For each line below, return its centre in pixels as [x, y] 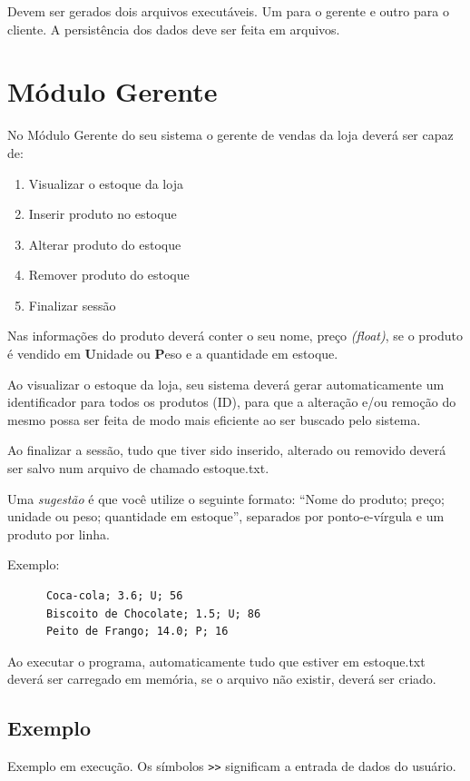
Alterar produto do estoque [105, 244]
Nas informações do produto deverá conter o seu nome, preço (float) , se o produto [235, 336]
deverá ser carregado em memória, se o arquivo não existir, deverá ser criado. [222, 679]
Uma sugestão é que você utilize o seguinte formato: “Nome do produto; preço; [226, 498]
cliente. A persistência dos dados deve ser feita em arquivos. [174, 29]
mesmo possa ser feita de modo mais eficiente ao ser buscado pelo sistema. [214, 419]
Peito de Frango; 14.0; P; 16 [137, 632]
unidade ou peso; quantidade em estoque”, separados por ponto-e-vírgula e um [226, 516]
